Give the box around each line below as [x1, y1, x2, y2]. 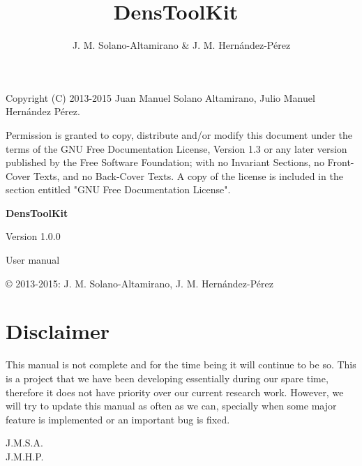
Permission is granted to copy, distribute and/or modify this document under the [6, 127, 353, 142]
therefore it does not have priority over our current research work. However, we [6, 384, 344, 399]
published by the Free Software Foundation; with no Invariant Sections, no [6, 155, 324, 170]
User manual [6, 253, 60, 267]
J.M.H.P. [6, 449, 44, 463]
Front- [327, 155, 354, 170]
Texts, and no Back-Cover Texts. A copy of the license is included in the [33, 168, 343, 183]
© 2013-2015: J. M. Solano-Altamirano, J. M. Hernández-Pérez [6, 276, 273, 290]
